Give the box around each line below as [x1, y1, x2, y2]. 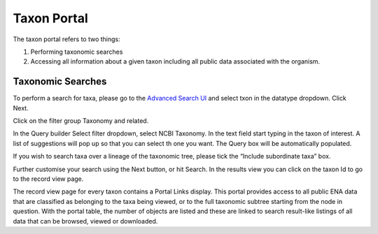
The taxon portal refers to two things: [13, 35, 120, 43]
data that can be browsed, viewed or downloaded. [13, 217, 158, 225]
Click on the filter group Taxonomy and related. [13, 117, 149, 125]
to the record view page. [13, 175, 84, 183]
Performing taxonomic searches [30, 47, 123, 56]
